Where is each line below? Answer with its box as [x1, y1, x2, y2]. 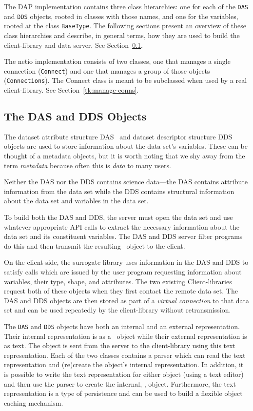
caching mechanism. [4, 397, 63, 408]
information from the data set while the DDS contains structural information [4, 186, 234, 196]
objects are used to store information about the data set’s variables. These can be [4, 141, 248, 151]
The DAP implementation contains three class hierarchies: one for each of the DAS [4, 1, 249, 11]
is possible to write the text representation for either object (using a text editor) [4, 369, 244, 379]
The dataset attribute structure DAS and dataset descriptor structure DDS [4, 131, 233, 141]
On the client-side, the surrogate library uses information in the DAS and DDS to [4, 257, 249, 267]
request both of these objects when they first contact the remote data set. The [4, 286, 238, 296]
